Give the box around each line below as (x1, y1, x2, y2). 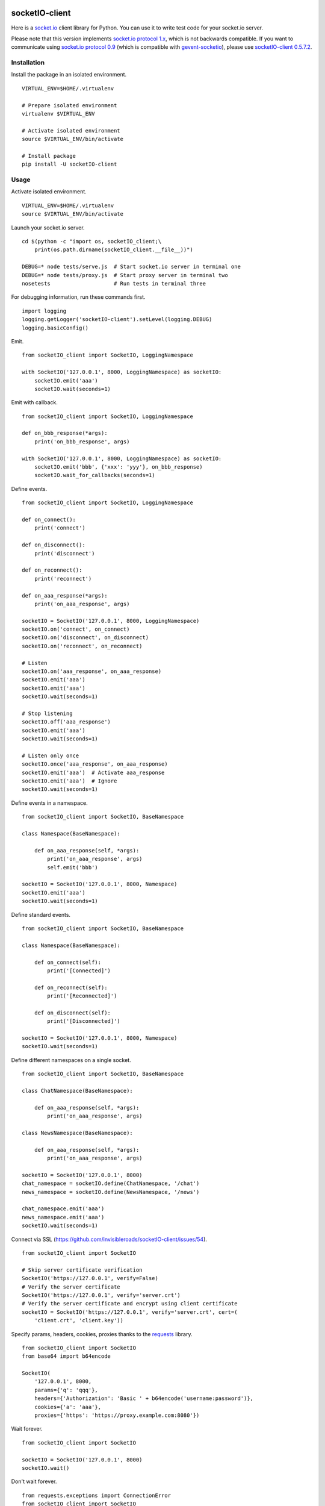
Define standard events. (11, 911, 71, 918)
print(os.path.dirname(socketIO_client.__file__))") (34, 246, 194, 253)
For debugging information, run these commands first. (11, 293, 146, 301)
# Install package (22, 152, 76, 159)
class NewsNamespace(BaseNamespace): (22, 1129, 134, 1136)
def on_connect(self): (34, 958, 102, 966)
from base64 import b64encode (22, 1353, 111, 1360)
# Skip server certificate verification (22, 1266, 143, 1273)
